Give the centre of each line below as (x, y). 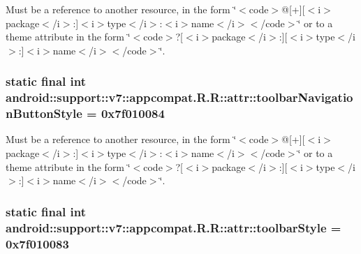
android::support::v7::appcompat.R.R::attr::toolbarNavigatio (179, 97)
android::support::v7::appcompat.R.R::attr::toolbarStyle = (174, 227)
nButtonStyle (44, 113)
